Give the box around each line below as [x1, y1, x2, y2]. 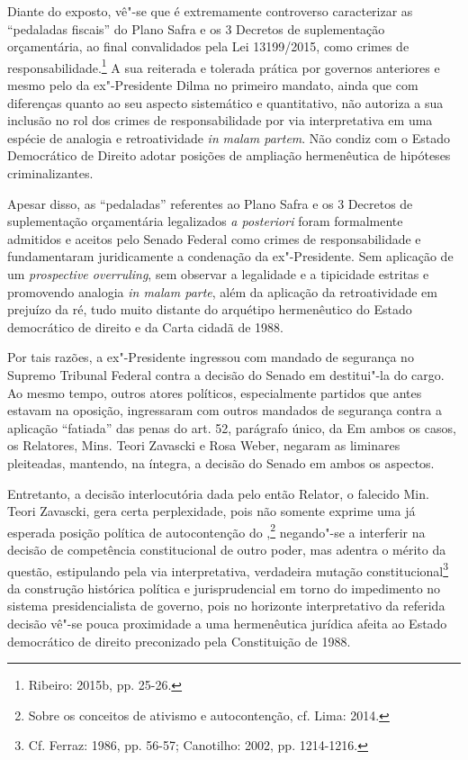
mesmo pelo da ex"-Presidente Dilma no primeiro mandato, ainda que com [7, 76, 418, 95]
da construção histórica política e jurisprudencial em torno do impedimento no [7, 578, 441, 597]
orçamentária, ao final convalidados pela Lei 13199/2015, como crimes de [7, 37, 409, 56]
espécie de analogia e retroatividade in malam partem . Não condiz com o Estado [7, 128, 451, 147]
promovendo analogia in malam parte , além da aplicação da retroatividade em [7, 282, 437, 301]
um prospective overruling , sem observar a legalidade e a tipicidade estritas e [7, 264, 429, 283]
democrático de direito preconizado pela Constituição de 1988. [7, 631, 351, 650]
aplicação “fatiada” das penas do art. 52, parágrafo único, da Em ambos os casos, [7, 418, 456, 437]
